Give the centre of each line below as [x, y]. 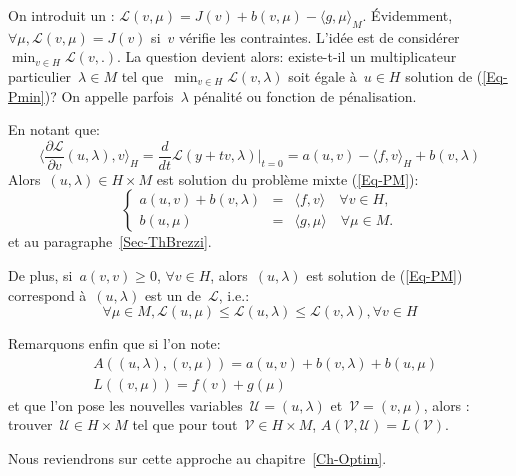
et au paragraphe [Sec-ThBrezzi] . [110, 241]
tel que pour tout [185, 424]
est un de [172, 294]
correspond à [47, 294]
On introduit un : [61, 15]
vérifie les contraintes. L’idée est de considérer [319, 36]
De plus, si [40, 275]
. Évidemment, [407, 15]
